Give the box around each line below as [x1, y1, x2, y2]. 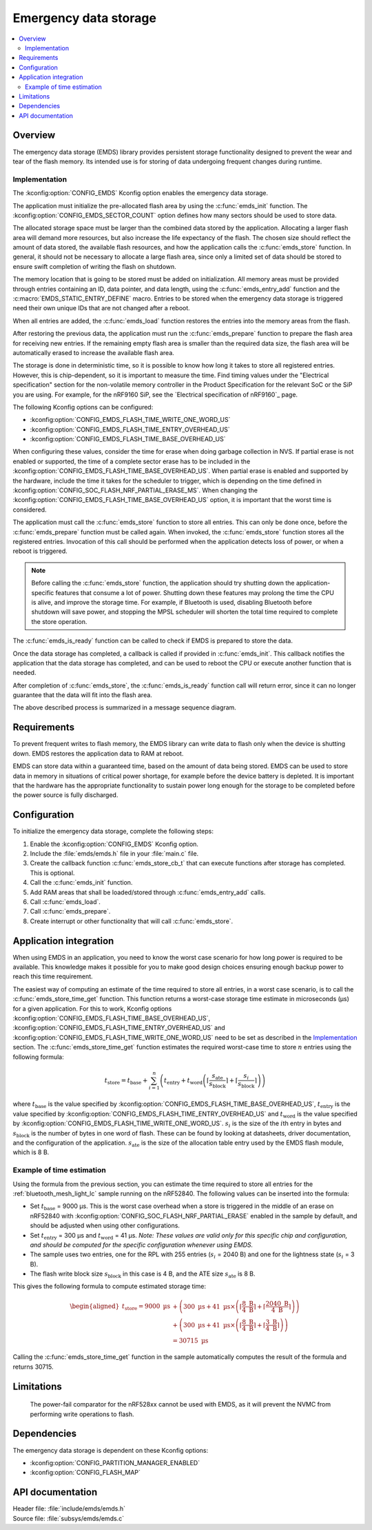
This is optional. [30, 869, 75, 877]
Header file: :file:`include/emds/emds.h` [12, 1504, 126, 1513]
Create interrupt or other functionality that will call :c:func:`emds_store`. [30, 917, 234, 925]
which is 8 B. [12, 1148, 50, 1156]
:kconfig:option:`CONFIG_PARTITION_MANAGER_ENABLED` [30, 1458, 200, 1467]
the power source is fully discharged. [12, 791, 118, 799]
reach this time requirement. [12, 972, 93, 980]
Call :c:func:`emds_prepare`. [30, 907, 111, 916]
